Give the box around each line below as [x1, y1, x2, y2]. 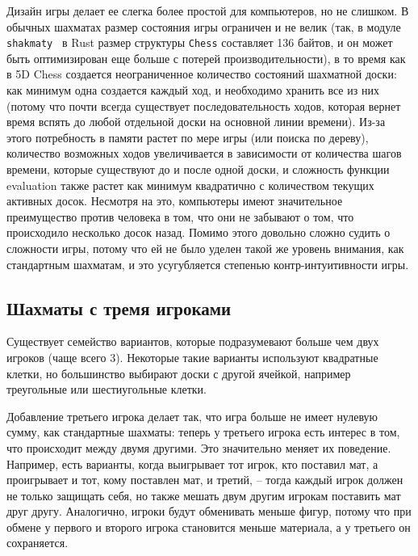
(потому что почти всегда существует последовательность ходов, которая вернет [6, 97, 401, 114]
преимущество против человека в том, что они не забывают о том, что [6, 208, 354, 225]
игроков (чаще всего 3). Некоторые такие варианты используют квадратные [6, 348, 378, 365]
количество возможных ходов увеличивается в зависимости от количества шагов [6, 145, 402, 162]
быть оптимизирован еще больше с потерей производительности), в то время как [6, 49, 406, 66]
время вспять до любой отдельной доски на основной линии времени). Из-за [6, 113, 386, 130]
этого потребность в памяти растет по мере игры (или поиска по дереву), [6, 128, 369, 145]
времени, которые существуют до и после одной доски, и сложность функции [6, 161, 390, 177]
